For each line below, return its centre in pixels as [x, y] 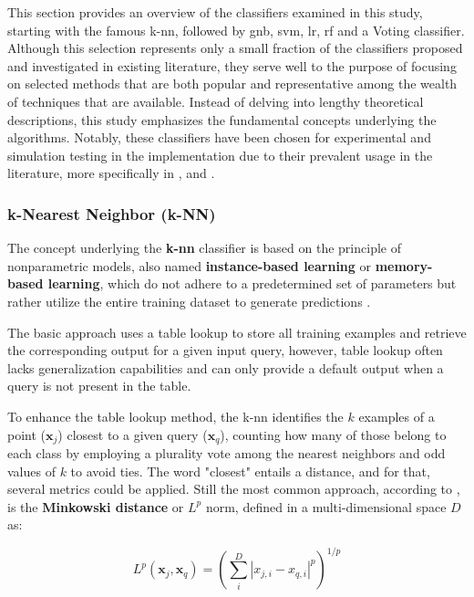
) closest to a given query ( [133, 434]
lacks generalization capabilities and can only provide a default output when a [226, 367]
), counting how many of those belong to [333, 434]
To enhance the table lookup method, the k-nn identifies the [175, 416]
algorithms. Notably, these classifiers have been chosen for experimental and [219, 137]
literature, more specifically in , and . [111, 173]
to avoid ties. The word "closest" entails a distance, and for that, [250, 471]
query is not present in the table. [99, 386]
